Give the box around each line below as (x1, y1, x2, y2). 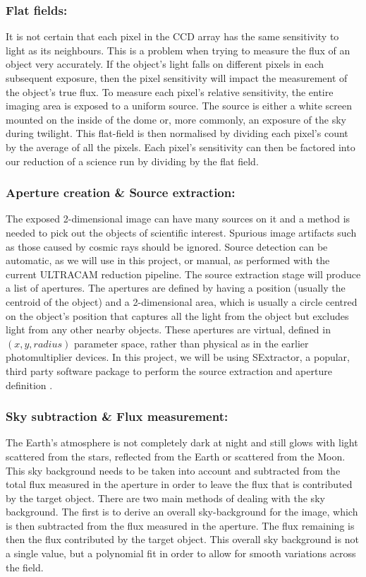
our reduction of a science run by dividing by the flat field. (6, 153, 259, 168)
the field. (6, 559, 44, 574)
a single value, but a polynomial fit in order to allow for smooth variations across (6, 546, 356, 561)
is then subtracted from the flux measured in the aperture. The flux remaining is (6, 518, 355, 533)
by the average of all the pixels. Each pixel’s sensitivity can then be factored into (6, 139, 355, 154)
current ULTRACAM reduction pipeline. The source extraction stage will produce (6, 266, 361, 281)
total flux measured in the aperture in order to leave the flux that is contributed (6, 477, 353, 492)
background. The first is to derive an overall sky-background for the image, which (6, 504, 358, 519)
